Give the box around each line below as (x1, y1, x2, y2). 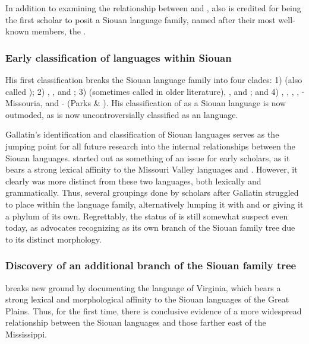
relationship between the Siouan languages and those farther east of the (5, 316, 266, 329)
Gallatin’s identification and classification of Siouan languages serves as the (5, 128, 279, 141)
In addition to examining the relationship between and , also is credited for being (5, 2, 301, 14)
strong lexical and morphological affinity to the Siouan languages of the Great (5, 293, 289, 305)
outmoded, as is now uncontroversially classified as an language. (5, 108, 238, 120)
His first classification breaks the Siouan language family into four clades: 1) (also (5, 74, 302, 85)
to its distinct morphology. (5, 232, 102, 245)
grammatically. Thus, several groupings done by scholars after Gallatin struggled (5, 186, 299, 199)
